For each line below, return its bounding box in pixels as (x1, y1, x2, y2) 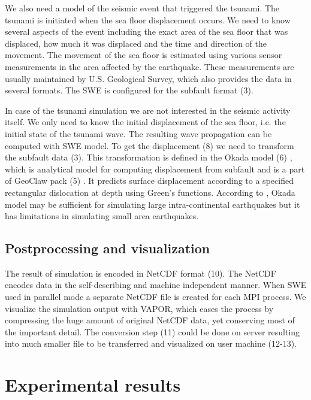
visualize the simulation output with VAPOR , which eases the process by (5, 302, 274, 314)
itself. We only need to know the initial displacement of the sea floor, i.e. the (5, 116, 286, 128)
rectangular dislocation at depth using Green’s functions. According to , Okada (5, 186, 295, 198)
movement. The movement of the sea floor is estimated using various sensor (5, 49, 282, 61)
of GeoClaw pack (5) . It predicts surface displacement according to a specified (5, 174, 294, 187)
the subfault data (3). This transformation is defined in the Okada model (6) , (5, 151, 292, 163)
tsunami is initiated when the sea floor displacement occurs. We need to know (5, 13, 291, 26)
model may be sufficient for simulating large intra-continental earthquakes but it (5, 198, 300, 210)
